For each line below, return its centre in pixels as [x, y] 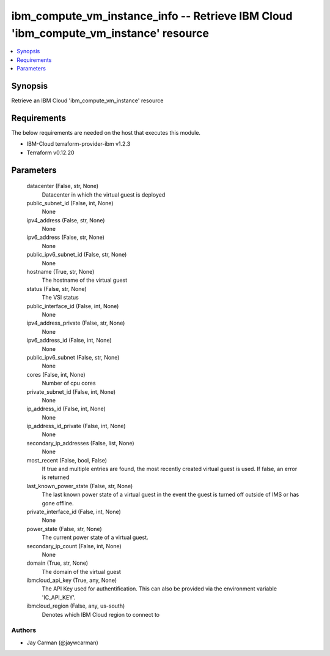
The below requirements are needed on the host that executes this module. [106, 132]
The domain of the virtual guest [82, 571]
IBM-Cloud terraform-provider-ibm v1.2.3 [79, 144]
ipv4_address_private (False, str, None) [76, 323]
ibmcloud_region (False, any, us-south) [76, 606]
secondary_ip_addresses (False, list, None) [80, 443]
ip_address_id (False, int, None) [66, 409]
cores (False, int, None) [56, 374]
